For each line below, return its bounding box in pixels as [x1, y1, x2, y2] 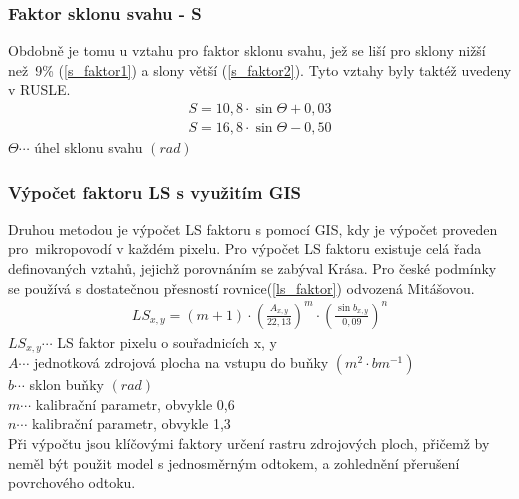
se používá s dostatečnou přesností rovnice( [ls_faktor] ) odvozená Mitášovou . [8, 277, 475, 298]
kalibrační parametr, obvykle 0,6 [35, 393, 235, 414]
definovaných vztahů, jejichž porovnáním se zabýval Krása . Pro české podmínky [8, 258, 497, 279]
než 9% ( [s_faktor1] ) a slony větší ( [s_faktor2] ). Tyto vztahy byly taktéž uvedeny [8, 59, 512, 80]
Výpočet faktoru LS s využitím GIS [8, 179, 302, 204]
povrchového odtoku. [8, 472, 136, 493]
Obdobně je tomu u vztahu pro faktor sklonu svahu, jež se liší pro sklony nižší [8, 40, 486, 61]
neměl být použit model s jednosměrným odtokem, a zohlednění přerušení [8, 452, 460, 473]
